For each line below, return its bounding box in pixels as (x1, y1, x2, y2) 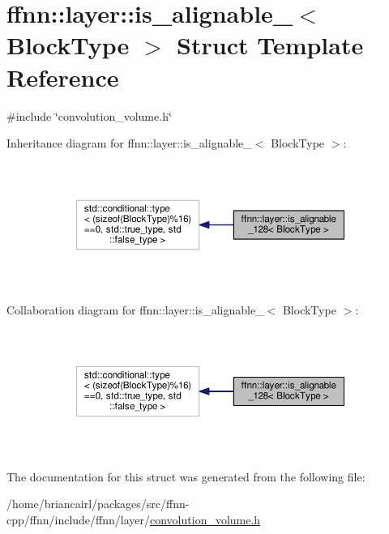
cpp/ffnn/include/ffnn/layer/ (6, 511, 151, 528)
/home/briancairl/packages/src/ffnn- (6, 495, 190, 512)
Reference (6, 60, 119, 93)
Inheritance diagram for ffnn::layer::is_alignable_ (6, 135, 252, 152)
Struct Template (177, 28, 364, 62)
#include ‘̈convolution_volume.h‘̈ (6, 107, 172, 124)
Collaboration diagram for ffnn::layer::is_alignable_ (6, 301, 264, 318)
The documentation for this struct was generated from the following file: (6, 468, 365, 485)
